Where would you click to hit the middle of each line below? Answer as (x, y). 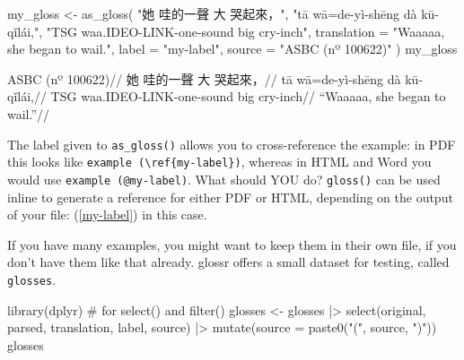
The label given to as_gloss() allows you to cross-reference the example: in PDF (232, 144)
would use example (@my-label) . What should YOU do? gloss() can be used (224, 179)
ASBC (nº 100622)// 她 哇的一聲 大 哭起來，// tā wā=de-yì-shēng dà (204, 78)
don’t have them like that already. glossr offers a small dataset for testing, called (228, 262)
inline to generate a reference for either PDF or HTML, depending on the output (230, 197)
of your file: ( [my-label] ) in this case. (107, 214)
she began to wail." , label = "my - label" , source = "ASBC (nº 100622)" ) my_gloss (232, 49)
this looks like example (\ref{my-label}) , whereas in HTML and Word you (219, 162)
